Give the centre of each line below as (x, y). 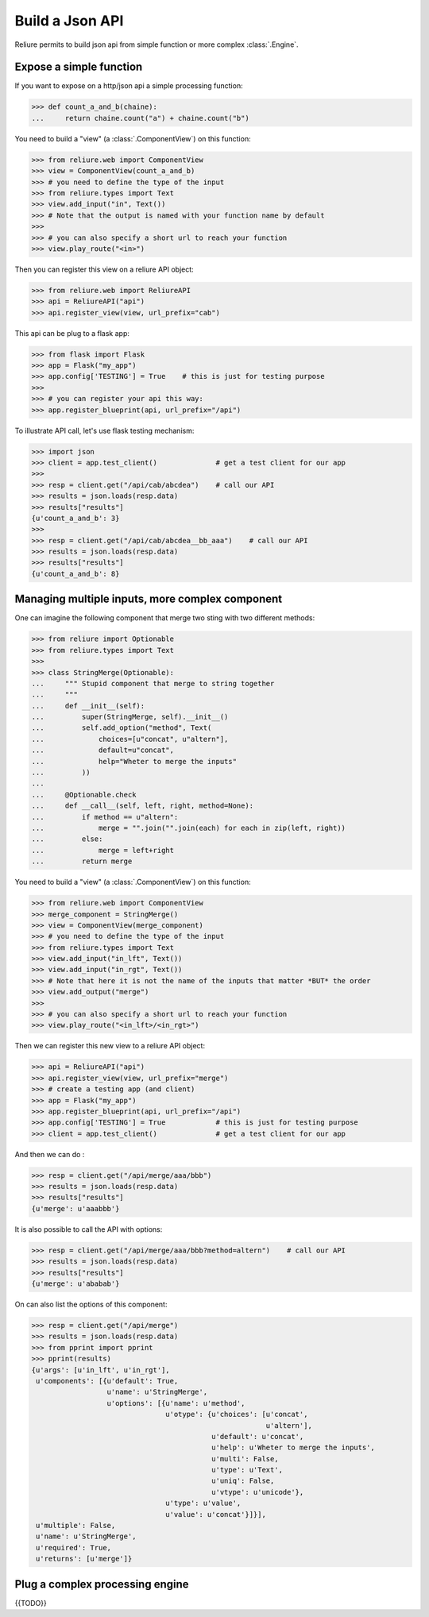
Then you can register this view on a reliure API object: (104, 269)
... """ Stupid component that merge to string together (153, 683)
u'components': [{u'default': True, (107, 1381)
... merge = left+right (103, 850)
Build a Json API (69, 21)
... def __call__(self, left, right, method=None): (143, 806)
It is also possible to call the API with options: (89, 1229)
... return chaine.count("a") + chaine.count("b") (140, 118)
